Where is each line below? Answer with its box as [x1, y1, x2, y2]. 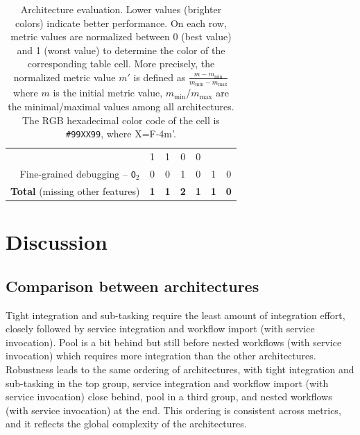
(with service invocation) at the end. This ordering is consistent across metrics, [6, 402, 341, 417]
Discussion [6, 228, 108, 256]
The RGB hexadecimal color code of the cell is [22, 112, 220, 127]
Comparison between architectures [6, 275, 259, 296]
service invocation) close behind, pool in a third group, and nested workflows [6, 389, 332, 404]
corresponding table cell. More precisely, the [27, 56, 215, 71]
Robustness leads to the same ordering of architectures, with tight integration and [6, 361, 354, 376]
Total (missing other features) [10, 183, 140, 198]
